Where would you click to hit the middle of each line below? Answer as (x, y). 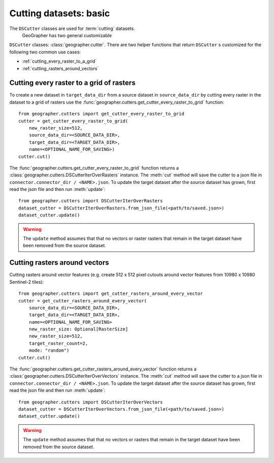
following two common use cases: (45, 52)
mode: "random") (49, 350)
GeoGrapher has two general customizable (67, 35)
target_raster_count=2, (58, 343)
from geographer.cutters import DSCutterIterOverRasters (91, 201)
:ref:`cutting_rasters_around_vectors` (60, 68)
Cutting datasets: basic (60, 13)
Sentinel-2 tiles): (27, 282)
